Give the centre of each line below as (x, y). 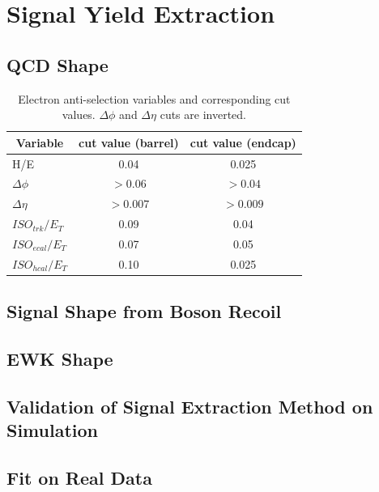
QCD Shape (57, 64)
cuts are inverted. (203, 115)
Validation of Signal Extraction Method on (190, 406)
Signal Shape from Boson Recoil (144, 311)
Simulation (53, 430)
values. (79, 115)
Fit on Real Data (79, 478)
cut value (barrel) (129, 142)
